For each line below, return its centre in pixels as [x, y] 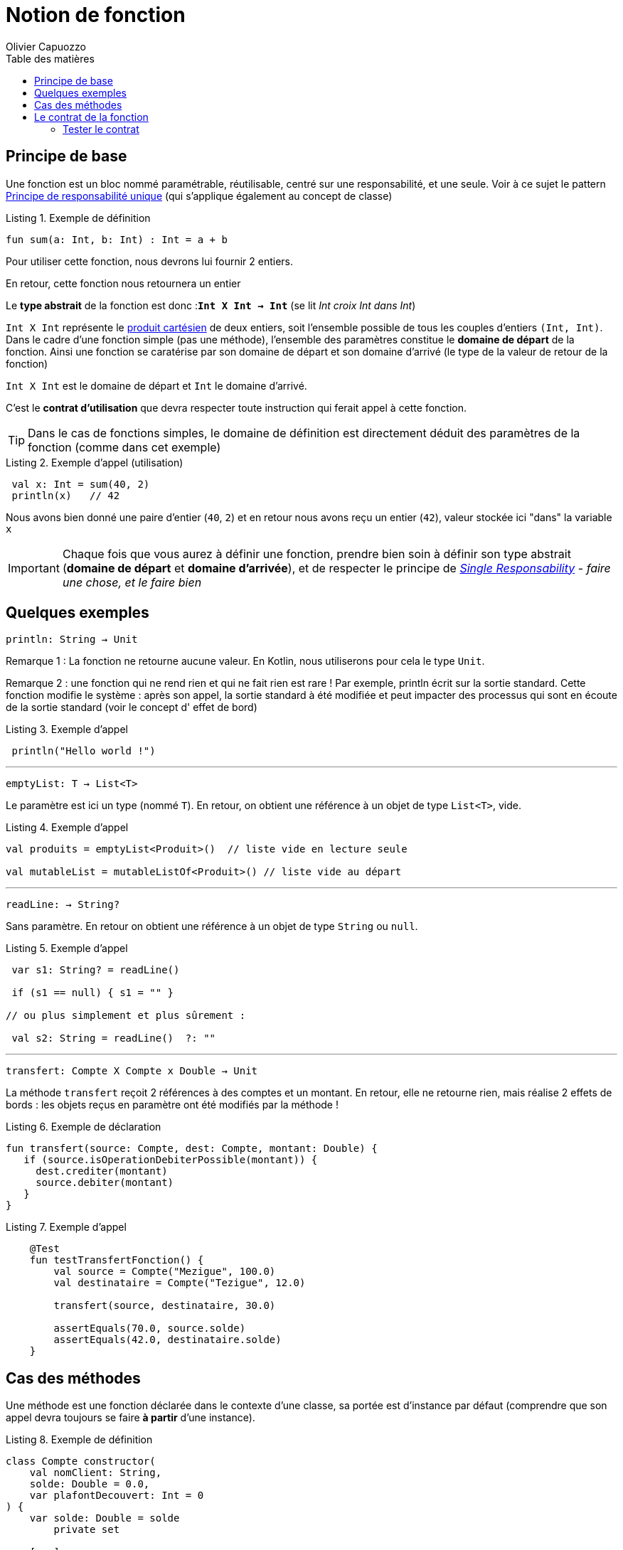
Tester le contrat [101, 129]
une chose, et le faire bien [132, 582]
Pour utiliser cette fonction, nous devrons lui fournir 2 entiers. [150, 261]
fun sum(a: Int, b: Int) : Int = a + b [117, 239]
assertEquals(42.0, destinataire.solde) [167, 1340]
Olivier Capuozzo [46, 46]
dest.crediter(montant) [102, 1171]
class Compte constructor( [81, 1461]
